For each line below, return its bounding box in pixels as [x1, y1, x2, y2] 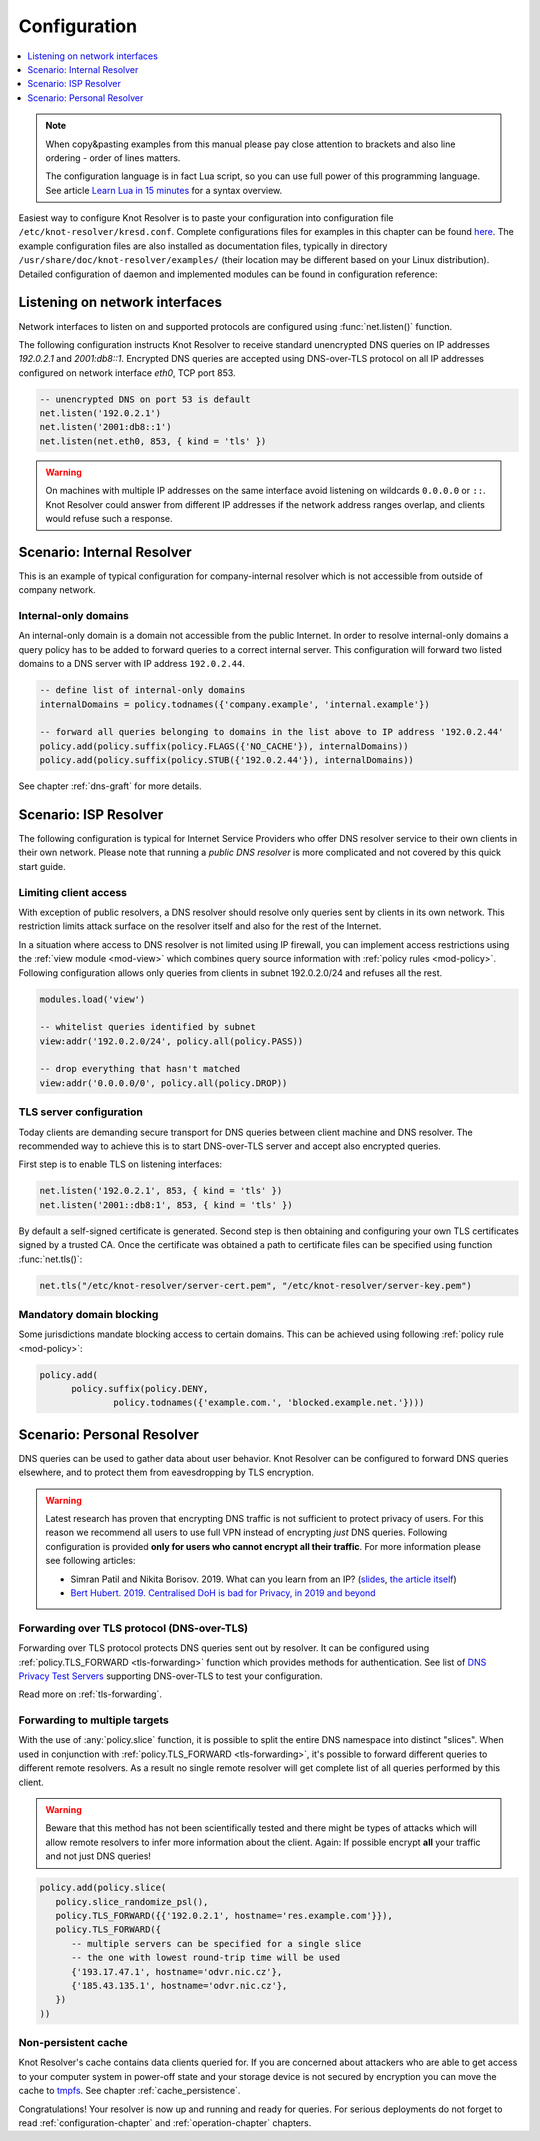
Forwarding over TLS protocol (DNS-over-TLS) [18, 1621, 249, 1635]
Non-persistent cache [18, 2036, 129, 2050]
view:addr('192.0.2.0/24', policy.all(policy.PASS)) [39, 1035, 304, 1047]
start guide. [18, 860, 66, 872]
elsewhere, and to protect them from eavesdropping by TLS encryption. [18, 1466, 314, 1479]
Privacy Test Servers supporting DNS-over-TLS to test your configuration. [18, 1670, 324, 1682]
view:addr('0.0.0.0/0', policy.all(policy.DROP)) [39, 1077, 288, 1089]
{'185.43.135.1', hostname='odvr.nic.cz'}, [71, 1980, 288, 1991]
